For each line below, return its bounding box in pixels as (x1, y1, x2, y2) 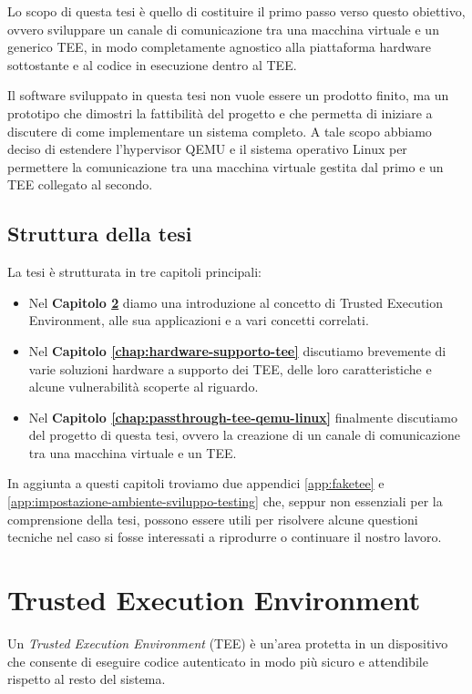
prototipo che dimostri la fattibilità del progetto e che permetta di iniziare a (7, 103, 433, 122)
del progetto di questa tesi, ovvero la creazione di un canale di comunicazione (28, 425, 460, 444)
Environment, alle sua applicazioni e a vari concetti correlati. (28, 311, 369, 330)
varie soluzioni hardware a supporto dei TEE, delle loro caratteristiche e (28, 359, 432, 378)
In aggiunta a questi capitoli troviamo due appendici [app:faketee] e (7, 474, 385, 493)
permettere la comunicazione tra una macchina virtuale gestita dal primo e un (7, 157, 444, 176)
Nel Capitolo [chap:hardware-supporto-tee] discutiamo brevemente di (28, 341, 446, 360)
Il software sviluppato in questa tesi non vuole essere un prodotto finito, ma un (7, 86, 449, 105)
